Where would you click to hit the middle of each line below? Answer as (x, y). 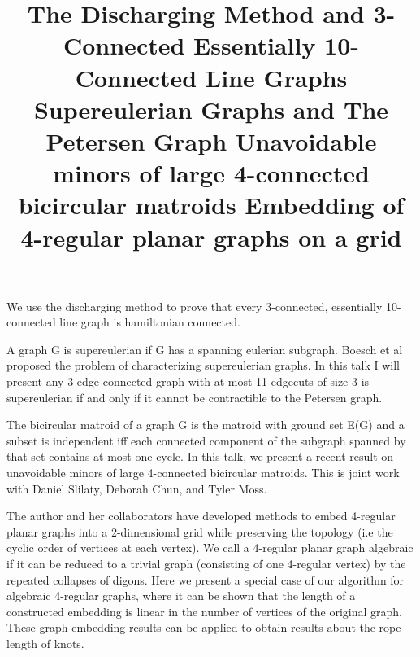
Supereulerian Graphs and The (211, 109)
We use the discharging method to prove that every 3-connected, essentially (195, 306)
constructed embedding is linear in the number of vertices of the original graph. (204, 611)
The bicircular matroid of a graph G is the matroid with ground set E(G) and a (206, 425)
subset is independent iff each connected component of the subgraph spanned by (206, 440)
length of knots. (45, 643)
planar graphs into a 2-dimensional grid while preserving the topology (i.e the (200, 531)
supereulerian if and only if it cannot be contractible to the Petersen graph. (195, 397)
